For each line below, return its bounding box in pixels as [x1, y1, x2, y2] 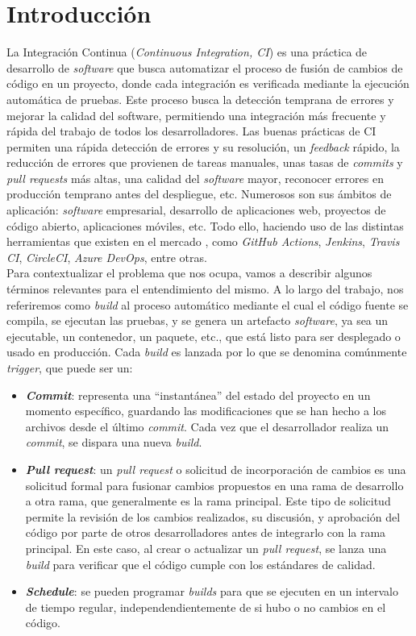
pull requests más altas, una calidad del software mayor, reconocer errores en [6, 169, 384, 186]
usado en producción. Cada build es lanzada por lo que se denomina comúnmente [6, 343, 407, 360]
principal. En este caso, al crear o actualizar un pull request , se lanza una [25, 539, 387, 556]
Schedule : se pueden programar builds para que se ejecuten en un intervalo [25, 583, 399, 600]
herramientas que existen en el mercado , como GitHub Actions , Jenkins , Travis [6, 233, 400, 250]
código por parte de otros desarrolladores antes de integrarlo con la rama [25, 524, 386, 541]
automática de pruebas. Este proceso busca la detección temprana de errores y [6, 90, 394, 107]
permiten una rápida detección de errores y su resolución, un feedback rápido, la [6, 138, 400, 155]
